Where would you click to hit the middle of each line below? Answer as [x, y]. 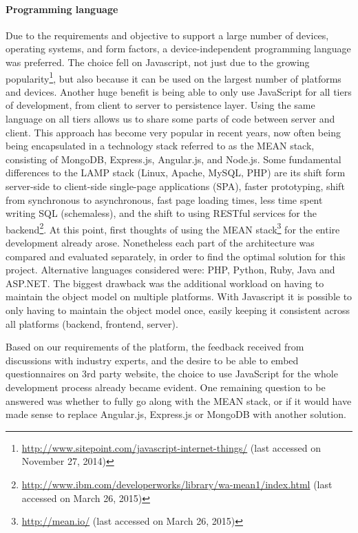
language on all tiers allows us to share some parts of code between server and [170, 119]
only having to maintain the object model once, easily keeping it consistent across [178, 310]
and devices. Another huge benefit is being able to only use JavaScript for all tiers [179, 91]
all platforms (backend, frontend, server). [92, 323]
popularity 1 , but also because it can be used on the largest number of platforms [173, 77]
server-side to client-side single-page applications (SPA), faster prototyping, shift [175, 186]
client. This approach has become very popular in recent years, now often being [173, 132]
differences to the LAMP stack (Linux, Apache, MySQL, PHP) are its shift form [176, 173]
